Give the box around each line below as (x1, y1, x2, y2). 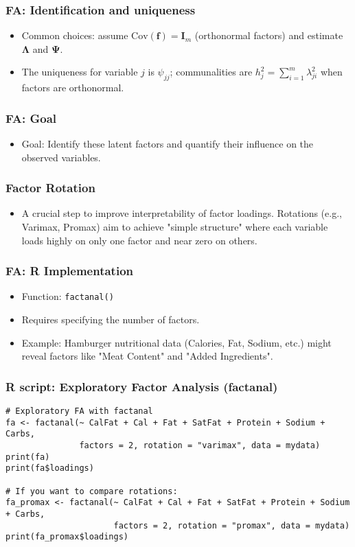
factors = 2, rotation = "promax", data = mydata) (113, 520, 350, 531)
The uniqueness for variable (21, 65, 138, 79)
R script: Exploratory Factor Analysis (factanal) (5, 377, 278, 395)
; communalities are (170, 65, 253, 79)
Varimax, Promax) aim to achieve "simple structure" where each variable (21, 220, 328, 234)
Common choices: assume (21, 28, 128, 43)
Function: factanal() (21, 289, 114, 303)
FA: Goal (5, 109, 57, 126)
